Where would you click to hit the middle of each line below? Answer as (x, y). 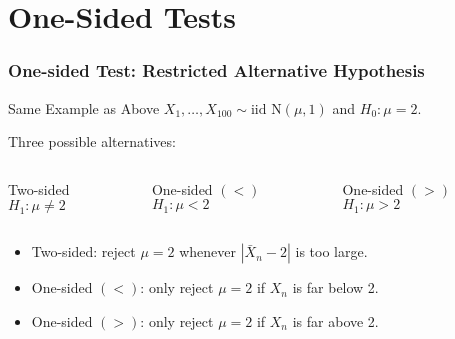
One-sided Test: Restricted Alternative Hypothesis (216, 70)
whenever (207, 251)
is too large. (331, 251)
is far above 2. (335, 320)
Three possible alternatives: (92, 141)
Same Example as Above (84, 107)
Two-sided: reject (83, 251)
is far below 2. (335, 287)
